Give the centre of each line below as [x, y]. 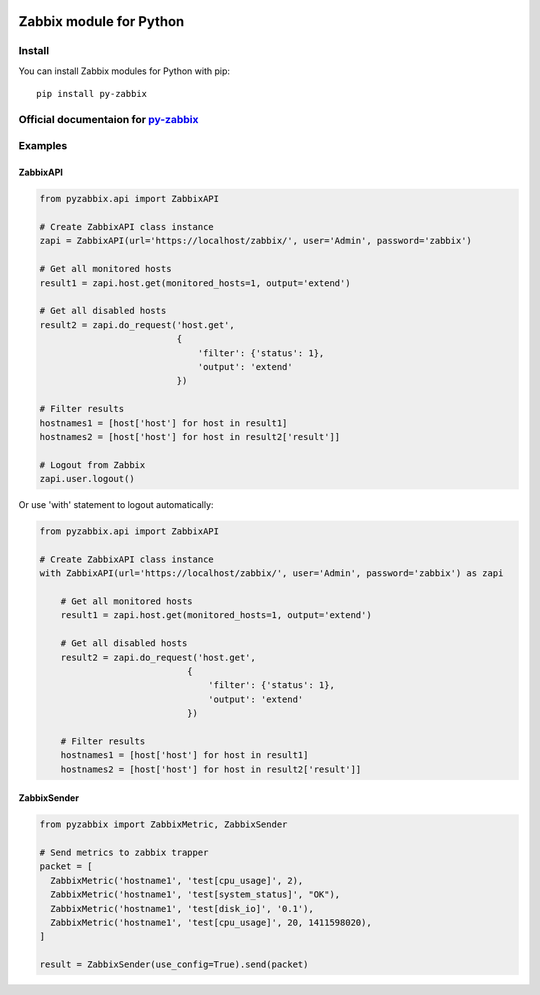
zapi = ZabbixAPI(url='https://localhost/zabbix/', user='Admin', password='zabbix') [255, 241]
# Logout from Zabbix [92, 464]
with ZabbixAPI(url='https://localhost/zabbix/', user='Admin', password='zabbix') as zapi [271, 573]
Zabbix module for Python [101, 21]
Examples [43, 146]
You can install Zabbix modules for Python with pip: [124, 71]
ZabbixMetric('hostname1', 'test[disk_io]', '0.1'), [182, 908]
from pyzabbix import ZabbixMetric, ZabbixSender [163, 824]
